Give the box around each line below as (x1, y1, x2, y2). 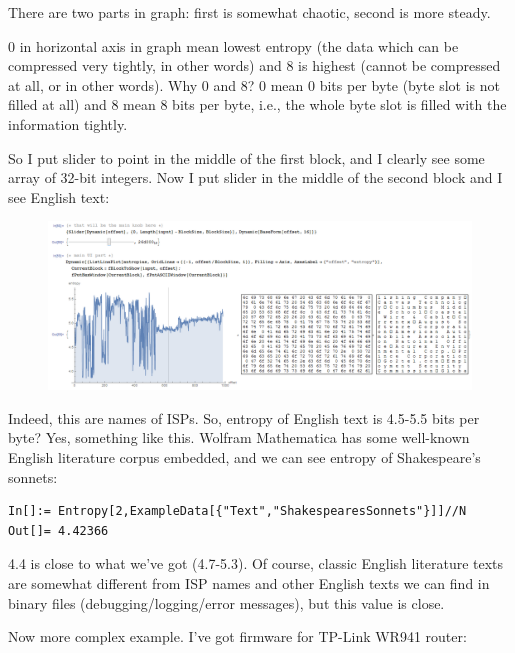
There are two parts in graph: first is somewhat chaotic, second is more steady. (8, 2, 491, 22)
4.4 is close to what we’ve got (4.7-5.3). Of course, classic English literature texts (8, 553, 504, 574)
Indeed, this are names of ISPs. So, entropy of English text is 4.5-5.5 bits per (8, 407, 480, 428)
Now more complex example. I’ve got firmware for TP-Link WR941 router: (8, 626, 467, 647)
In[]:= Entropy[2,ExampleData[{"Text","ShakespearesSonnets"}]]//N (8, 504, 467, 519)
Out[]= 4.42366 (8, 523, 109, 538)
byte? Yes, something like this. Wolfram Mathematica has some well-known (8, 427, 470, 448)
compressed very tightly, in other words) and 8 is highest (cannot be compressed (8, 55, 501, 76)
